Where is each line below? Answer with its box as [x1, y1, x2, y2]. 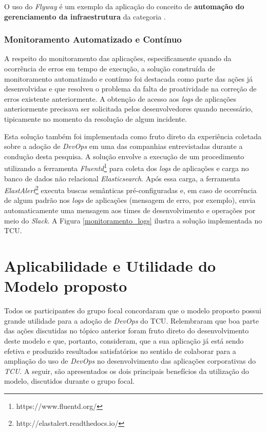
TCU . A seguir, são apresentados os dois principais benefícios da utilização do [4, 365, 249, 376]
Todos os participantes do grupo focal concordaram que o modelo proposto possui [4, 305, 261, 316]
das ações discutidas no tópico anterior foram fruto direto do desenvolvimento [4, 325, 249, 336]
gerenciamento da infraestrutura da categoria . [4, 11, 166, 22]
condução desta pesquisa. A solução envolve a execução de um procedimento [4, 151, 244, 161]
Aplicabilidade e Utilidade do [4, 255, 216, 276]
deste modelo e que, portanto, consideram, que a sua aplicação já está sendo [4, 335, 244, 346]
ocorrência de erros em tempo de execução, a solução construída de [4, 63, 215, 73]
